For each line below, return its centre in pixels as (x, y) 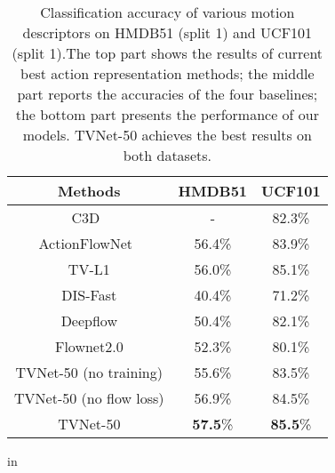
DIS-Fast (89, 295)
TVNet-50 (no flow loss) (89, 398)
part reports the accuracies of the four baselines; (167, 94)
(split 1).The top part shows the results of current (167, 53)
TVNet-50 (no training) (89, 372)
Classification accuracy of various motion (167, 12)
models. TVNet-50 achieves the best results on (167, 135)
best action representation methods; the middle (167, 73)
